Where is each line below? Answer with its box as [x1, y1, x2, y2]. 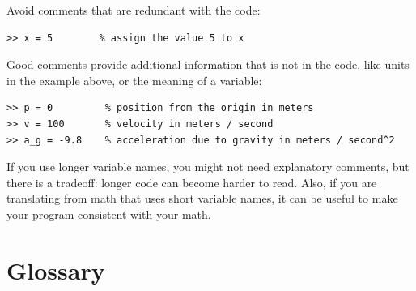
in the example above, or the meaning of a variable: [6, 71, 262, 88]
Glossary [6, 253, 105, 286]
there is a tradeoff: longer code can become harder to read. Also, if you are [6, 173, 377, 190]
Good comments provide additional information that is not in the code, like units [6, 56, 410, 73]
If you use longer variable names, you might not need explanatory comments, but [6, 158, 410, 175]
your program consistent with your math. [6, 205, 211, 222]
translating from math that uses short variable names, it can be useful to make [6, 190, 398, 207]
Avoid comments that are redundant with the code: [6, 2, 261, 18]
